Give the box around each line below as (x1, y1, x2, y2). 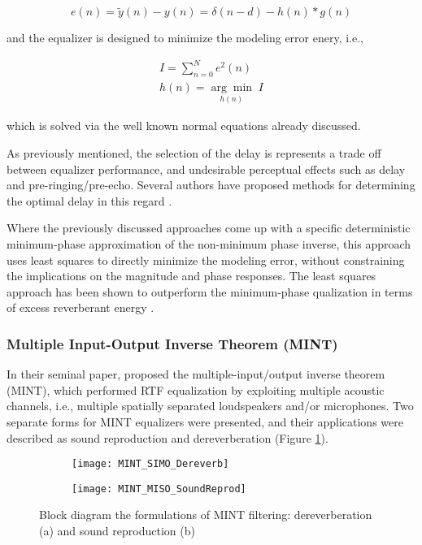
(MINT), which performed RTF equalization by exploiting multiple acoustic (7, 381, 385, 398)
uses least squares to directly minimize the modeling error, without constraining (7, 251, 405, 268)
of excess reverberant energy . (7, 299, 154, 316)
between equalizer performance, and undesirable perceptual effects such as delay (7, 160, 406, 177)
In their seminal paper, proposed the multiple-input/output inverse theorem (7, 365, 385, 383)
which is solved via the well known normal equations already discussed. (7, 117, 361, 134)
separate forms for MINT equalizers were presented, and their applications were (7, 413, 403, 430)
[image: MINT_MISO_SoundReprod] (72, 482, 246, 495)
